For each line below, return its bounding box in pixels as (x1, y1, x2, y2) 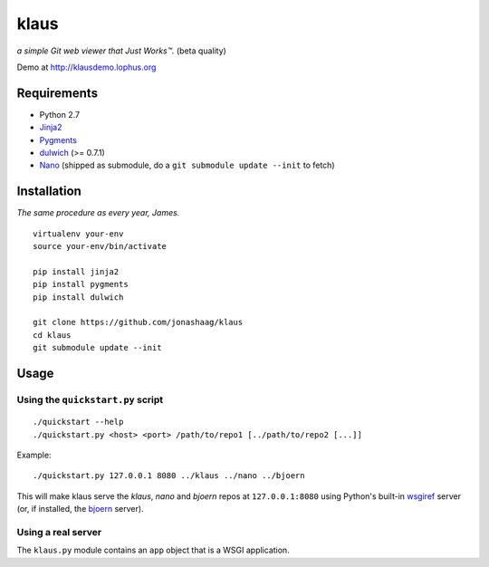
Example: (16, 449, 52, 460)
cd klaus (33, 330, 72, 340)
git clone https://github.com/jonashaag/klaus (33, 317, 244, 328)
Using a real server (16, 525, 102, 538)
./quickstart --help (33, 417, 124, 428)
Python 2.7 (39, 109, 81, 120)
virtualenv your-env (33, 228, 124, 239)
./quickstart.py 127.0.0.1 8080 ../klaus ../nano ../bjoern (33, 471, 305, 481)
